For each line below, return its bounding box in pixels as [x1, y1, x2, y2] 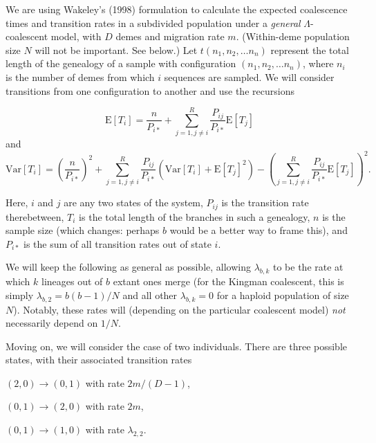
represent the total [270, 42, 349, 57]
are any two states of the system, [64, 195, 203, 210]
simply [6, 287, 34, 302]
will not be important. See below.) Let [35, 42, 198, 57]
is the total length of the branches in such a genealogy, [79, 209, 310, 224]
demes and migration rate [115, 29, 225, 44]
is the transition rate [221, 195, 309, 210]
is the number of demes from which [6, 69, 155, 84]
